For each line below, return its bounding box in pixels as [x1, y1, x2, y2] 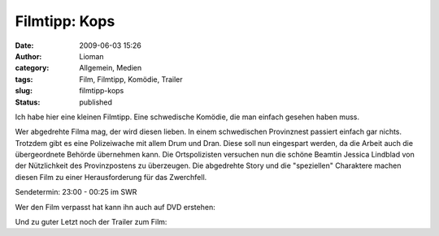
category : [15, 63, 50, 73]
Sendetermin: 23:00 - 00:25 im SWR [15, 187, 137, 197]
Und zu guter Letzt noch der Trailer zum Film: [15, 217, 167, 227]
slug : [15, 86, 33, 96]
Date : [15, 41, 34, 50]
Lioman [79, 51, 105, 61]
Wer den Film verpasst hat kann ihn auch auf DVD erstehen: [15, 202, 215, 212]
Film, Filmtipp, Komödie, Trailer [79, 74, 183, 84]
